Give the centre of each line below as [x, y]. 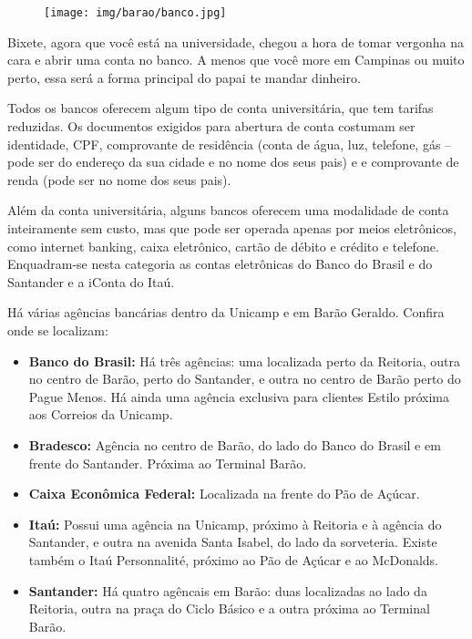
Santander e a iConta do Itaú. [91, 281]
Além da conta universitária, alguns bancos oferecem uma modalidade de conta [228, 210]
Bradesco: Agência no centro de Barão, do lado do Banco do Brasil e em [235, 444]
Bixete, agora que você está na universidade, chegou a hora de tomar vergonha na [236, 41]
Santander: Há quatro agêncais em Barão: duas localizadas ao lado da [228, 590]
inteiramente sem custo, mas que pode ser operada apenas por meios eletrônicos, [232, 228]
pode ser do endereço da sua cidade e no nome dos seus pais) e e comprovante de [233, 162]
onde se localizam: [58, 330]
